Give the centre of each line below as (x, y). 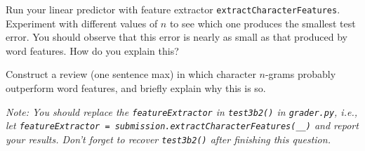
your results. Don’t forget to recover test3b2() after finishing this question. (168, 139)
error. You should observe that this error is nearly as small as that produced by (177, 37)
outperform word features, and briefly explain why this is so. (136, 88)
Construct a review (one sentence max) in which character (131, 74)
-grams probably (300, 74)
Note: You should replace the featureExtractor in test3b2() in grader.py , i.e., (182, 111)
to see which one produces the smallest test (263, 23)
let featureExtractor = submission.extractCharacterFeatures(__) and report (182, 125)
